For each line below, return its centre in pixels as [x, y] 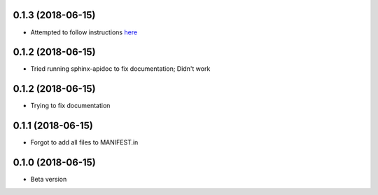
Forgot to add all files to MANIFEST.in [84, 142]
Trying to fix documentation [70, 106]
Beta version [49, 180]
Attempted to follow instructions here [84, 32]
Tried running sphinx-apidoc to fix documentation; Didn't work [120, 69]
